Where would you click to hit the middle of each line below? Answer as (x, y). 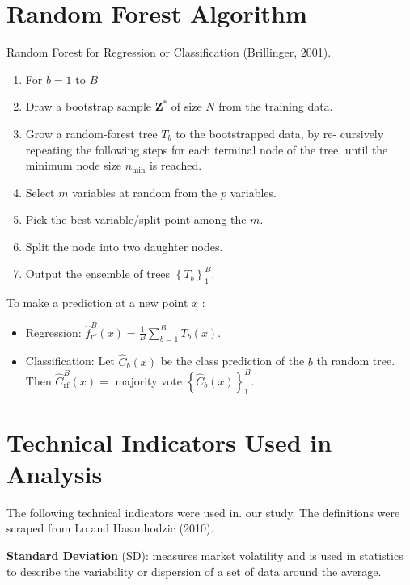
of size (186, 106)
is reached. (175, 165)
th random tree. (356, 361)
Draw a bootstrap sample (89, 106)
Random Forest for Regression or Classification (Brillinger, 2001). (169, 52)
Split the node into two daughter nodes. (124, 246)
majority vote (148, 380)
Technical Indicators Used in (169, 442)
